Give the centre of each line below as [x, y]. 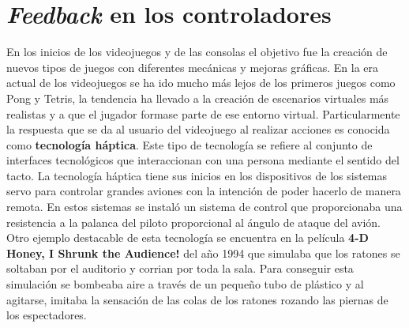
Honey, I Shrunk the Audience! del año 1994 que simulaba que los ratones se [203, 253]
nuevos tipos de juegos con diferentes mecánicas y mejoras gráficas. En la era [193, 67]
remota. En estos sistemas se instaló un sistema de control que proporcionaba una [204, 207]
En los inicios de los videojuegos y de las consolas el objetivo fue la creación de [197, 52]
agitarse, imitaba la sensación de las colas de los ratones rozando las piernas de [197, 299]
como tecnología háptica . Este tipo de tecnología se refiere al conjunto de [189, 144]
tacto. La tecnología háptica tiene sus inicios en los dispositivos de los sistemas [197, 175]
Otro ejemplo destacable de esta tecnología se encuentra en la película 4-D [188, 238]
